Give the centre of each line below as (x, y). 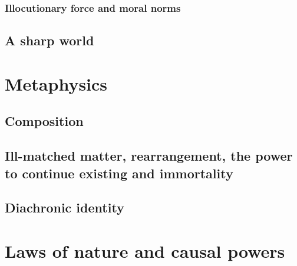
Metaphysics (56, 83)
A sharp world (49, 40)
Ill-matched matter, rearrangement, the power (149, 156)
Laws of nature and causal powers (145, 250)
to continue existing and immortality (119, 173)
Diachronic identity (65, 207)
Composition (44, 121)
